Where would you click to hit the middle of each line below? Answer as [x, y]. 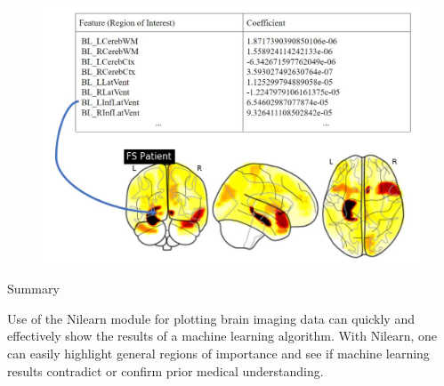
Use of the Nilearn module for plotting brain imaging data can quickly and [211, 318]
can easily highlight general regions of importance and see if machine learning [218, 353]
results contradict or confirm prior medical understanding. [165, 370]
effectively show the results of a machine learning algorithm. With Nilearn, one [222, 336]
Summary [33, 289]
